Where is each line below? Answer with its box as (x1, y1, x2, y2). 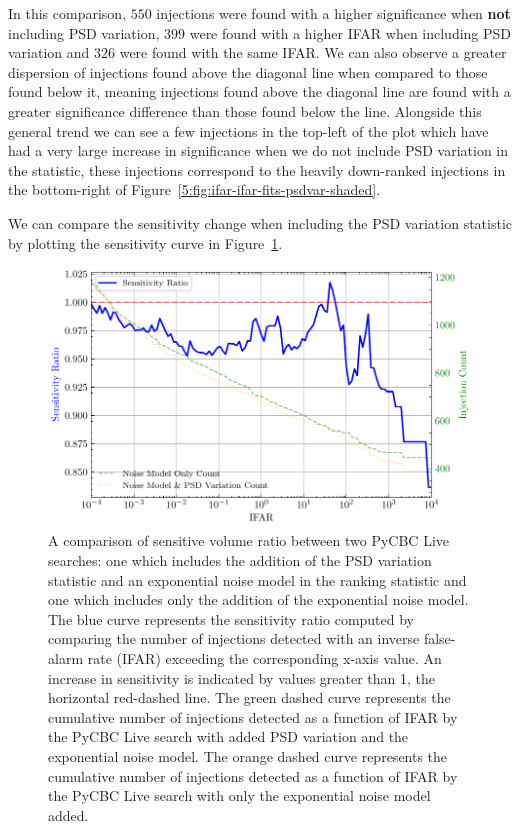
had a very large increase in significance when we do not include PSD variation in (8, 140, 509, 161)
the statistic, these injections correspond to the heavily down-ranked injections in (8, 159, 506, 180)
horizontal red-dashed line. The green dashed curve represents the (48, 687, 451, 708)
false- (423, 628, 456, 649)
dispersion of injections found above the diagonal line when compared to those (8, 61, 488, 82)
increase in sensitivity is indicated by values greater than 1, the (48, 667, 436, 688)
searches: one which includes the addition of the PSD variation (48, 550, 432, 571)
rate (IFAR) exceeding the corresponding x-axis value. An (87, 648, 442, 669)
